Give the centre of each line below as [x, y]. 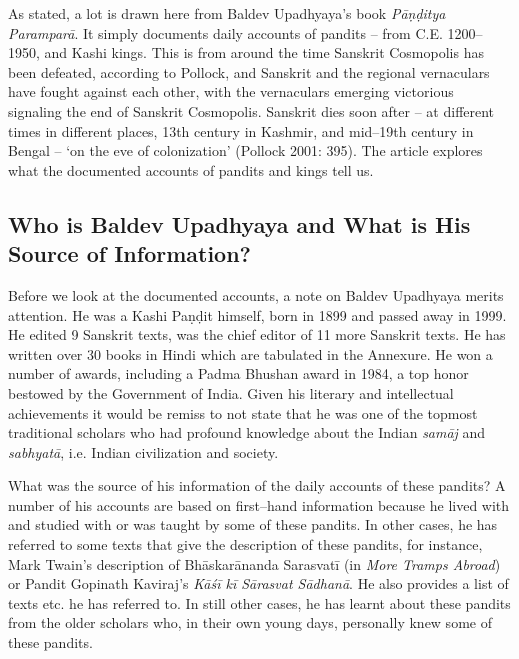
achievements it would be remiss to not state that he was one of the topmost [243, 412]
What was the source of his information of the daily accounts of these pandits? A [257, 485]
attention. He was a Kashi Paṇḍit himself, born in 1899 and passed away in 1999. [257, 314]
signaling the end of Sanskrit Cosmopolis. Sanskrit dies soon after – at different [251, 110]
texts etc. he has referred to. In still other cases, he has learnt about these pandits [259, 602]
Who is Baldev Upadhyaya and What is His [239, 223]
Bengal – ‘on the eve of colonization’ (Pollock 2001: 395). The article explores [245, 150]
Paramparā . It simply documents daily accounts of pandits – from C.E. [225, 32]
